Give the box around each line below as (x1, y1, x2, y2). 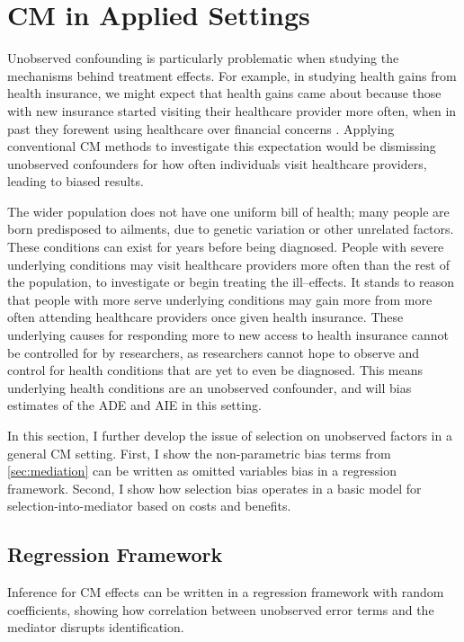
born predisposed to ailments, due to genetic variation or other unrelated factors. (7, 219, 454, 238)
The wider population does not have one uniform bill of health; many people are (7, 201, 450, 220)
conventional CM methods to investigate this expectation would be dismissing (7, 137, 436, 156)
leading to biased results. (7, 172, 144, 191)
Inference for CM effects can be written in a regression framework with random (7, 583, 444, 602)
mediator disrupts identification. (7, 618, 184, 637)
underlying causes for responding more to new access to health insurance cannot (7, 325, 450, 344)
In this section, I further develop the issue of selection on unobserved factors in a (7, 426, 452, 444)
